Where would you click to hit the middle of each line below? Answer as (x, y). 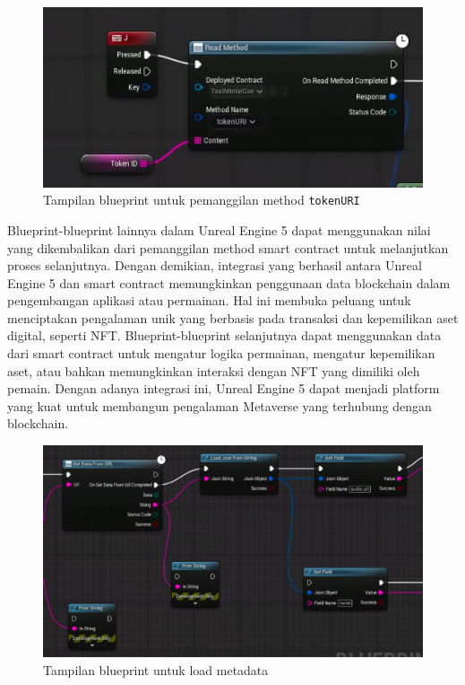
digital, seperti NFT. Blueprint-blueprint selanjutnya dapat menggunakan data (224, 335)
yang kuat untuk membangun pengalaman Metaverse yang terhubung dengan (220, 405)
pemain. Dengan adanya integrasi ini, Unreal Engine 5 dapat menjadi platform (224, 388)
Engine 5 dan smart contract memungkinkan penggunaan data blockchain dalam (229, 282)
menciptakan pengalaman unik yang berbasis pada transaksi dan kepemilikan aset (233, 317)
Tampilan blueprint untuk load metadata (156, 669)
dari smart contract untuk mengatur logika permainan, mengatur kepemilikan (221, 353)
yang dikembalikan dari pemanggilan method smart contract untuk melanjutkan (228, 247)
